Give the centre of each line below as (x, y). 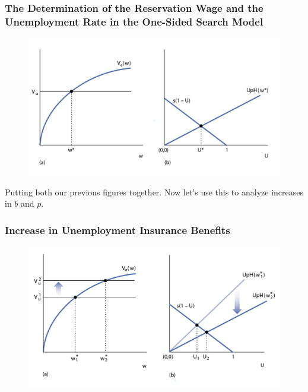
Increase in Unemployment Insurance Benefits (118, 230)
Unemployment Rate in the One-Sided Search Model (134, 21)
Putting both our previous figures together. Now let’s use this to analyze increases (154, 192)
